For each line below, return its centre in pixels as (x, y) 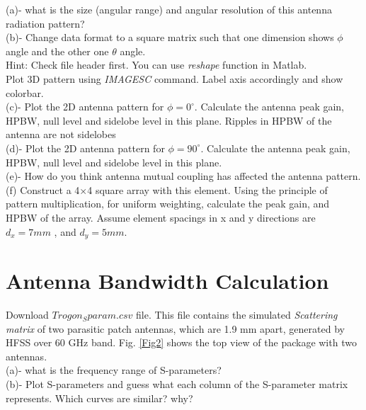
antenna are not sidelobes (61, 134)
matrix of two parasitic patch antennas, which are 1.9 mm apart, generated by (175, 328)
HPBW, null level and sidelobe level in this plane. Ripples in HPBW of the (169, 120)
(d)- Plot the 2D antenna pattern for (85, 148)
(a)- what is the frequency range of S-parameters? (114, 370)
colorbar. (25, 92)
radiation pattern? (45, 23)
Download (27, 315)
